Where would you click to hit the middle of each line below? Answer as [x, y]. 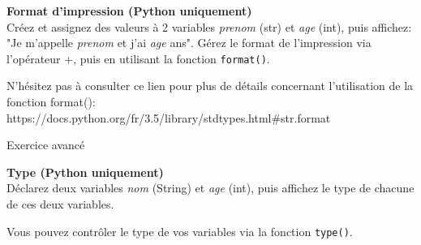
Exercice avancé [46, 145]
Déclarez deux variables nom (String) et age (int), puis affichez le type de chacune [210, 188]
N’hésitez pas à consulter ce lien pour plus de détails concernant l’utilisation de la [210, 86]
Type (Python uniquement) [85, 172]
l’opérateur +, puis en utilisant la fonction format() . [138, 58]
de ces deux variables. [60, 204]
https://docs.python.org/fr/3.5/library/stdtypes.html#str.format [169, 117]
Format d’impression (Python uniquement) [129, 11]
